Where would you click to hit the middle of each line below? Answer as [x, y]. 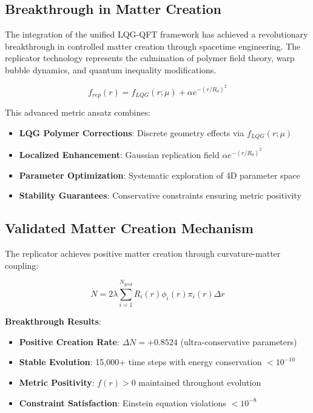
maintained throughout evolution [200, 382]
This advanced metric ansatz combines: [78, 112]
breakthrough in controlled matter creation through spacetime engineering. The [153, 46]
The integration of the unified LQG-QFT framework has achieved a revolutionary [156, 34]
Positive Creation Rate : [69, 341]
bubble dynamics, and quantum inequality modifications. [111, 69]
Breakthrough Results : [53, 321]
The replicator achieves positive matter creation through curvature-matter [143, 253]
